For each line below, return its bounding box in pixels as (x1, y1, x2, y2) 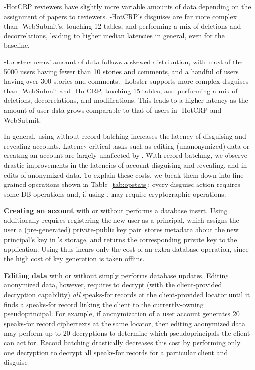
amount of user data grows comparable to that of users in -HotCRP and (4, 104, 222, 115)
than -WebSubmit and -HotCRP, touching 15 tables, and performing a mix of (4, 85, 238, 95)
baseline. (4, 40, 30, 50)
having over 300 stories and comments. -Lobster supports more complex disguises (4, 76, 249, 86)
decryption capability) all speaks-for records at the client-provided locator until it (4, 289, 250, 300)
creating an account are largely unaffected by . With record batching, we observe (4, 150, 247, 160)
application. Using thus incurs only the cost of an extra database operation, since (4, 244, 249, 254)
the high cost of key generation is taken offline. (4, 253, 145, 264)
